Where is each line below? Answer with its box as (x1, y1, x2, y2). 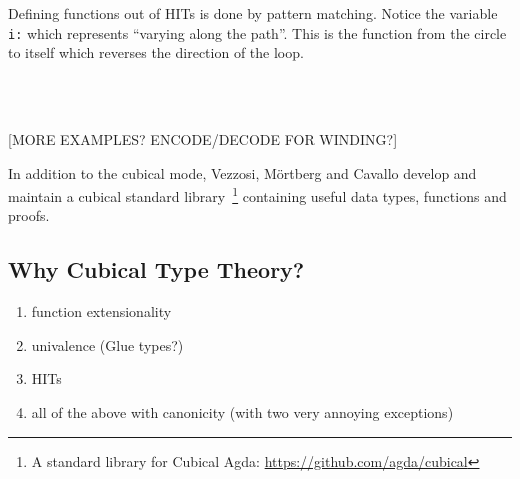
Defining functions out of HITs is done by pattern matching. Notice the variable (8, 3, 498, 23)
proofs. (8, 205, 50, 226)
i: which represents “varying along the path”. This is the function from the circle (8, 22, 507, 43)
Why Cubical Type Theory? (8, 254, 305, 285)
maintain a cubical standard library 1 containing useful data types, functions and (8, 183, 507, 206)
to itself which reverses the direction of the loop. (8, 42, 304, 63)
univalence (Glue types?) (31, 334, 184, 355)
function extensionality (31, 301, 172, 322)
